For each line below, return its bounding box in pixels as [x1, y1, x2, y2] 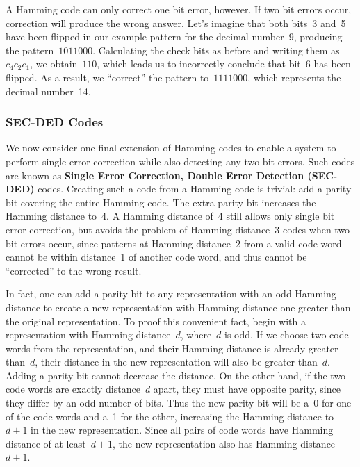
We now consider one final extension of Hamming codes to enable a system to [6, 140, 336, 155]
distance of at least [6, 436, 86, 450]
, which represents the [247, 69, 341, 84]
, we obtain [30, 56, 78, 71]
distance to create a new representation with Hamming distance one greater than [6, 300, 351, 314]
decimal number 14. [6, 83, 91, 98]
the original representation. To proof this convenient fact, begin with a [6, 313, 306, 328]
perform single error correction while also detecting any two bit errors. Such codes [6, 154, 355, 168]
